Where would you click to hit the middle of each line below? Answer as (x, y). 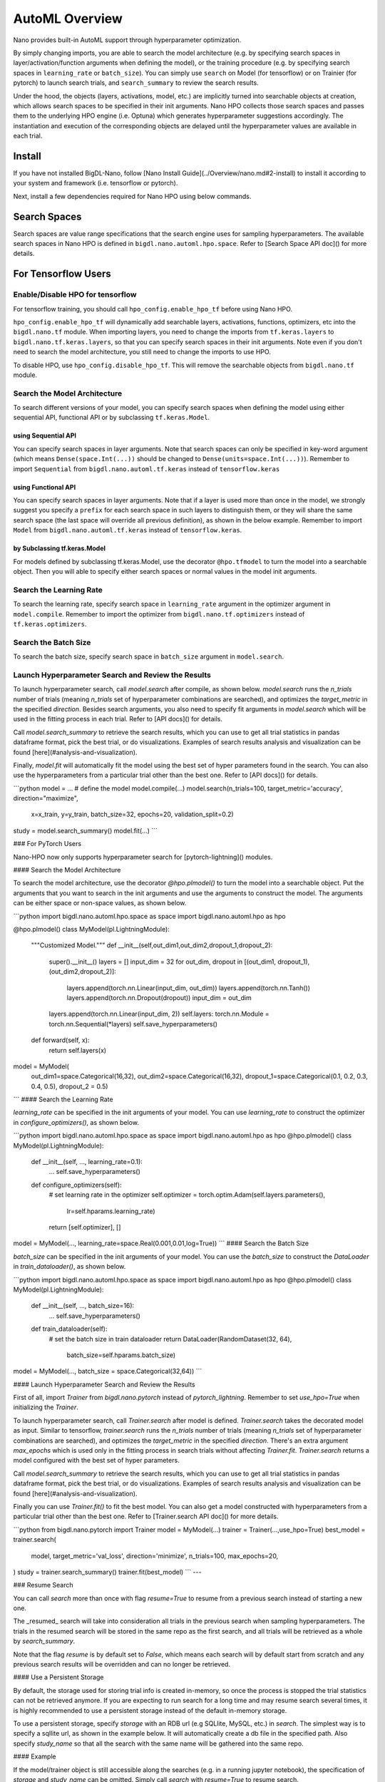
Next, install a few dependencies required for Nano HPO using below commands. (132, 196)
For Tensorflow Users (62, 274)
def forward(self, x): (60, 1040)
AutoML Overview (68, 19)
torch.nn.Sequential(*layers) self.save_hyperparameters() (133, 1024)
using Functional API (45, 487)
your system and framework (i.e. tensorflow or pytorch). (96, 183)
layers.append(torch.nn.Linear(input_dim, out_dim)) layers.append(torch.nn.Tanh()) (188, 988)
